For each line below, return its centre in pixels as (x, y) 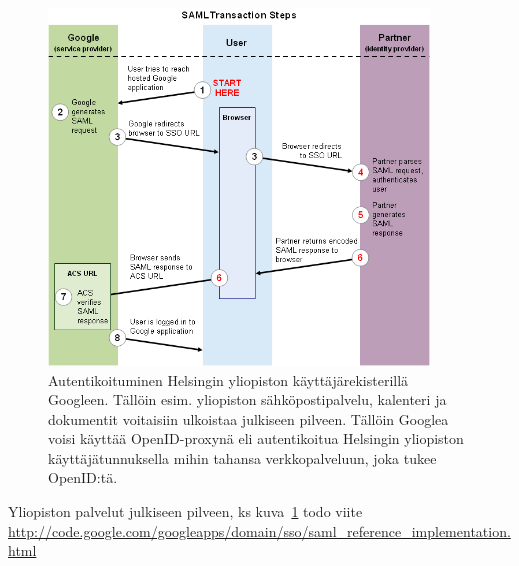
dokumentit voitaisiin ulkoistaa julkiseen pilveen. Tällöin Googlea (248, 418)
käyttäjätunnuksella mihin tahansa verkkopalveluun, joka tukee (242, 457)
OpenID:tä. (83, 477)
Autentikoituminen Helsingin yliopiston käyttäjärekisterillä (228, 379)
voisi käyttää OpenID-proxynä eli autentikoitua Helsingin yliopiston (256, 438)
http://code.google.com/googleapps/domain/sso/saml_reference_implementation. (259, 530)
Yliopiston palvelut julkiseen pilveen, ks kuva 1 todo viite (185, 511)
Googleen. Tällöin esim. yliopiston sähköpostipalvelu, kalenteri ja (247, 399)
